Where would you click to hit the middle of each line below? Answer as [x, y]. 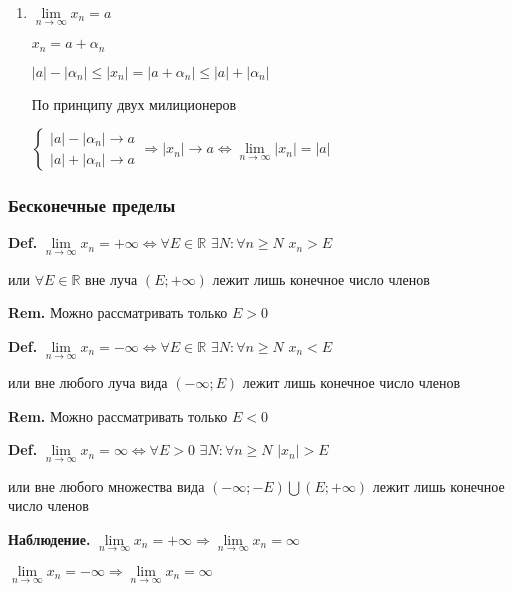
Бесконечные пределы [92, 205]
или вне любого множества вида [106, 485]
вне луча [111, 278]
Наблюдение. [49, 538]
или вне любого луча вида [88, 382]
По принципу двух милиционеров [134, 103]
